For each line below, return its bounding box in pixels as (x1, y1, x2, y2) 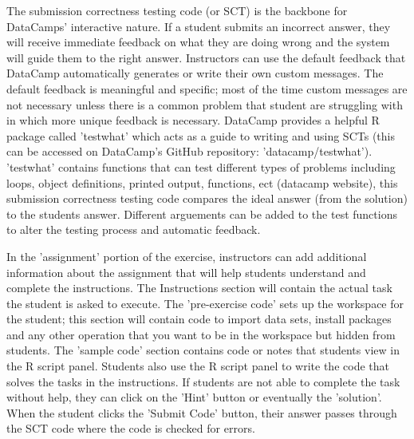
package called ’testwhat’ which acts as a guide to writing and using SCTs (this (6, 127, 395, 144)
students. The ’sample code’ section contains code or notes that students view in (6, 342, 400, 358)
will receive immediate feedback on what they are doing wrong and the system (6, 34, 390, 50)
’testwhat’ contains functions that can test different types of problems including (6, 158, 396, 175)
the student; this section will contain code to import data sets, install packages (6, 310, 392, 327)
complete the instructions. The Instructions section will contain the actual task (6, 279, 392, 296)
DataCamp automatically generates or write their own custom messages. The (6, 65, 384, 81)
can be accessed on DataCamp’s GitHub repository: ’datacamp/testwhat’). (6, 143, 373, 160)
